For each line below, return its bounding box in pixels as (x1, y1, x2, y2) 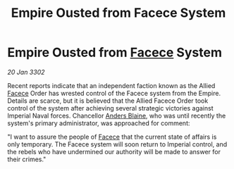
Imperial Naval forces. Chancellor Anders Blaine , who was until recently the (7, 111, 226, 120)
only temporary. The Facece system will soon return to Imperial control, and (7, 139, 228, 149)
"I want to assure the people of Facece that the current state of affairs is (7, 132, 217, 141)
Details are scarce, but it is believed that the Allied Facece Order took (7, 96, 209, 105)
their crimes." (7, 155, 47, 163)
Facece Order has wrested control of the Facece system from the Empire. (7, 89, 221, 97)
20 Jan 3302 (7, 68, 45, 76)
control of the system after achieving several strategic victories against (7, 104, 214, 112)
